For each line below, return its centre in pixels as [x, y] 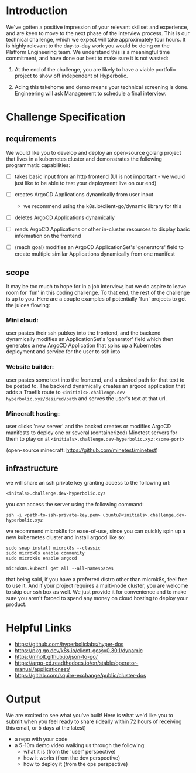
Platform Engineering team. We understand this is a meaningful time [88, 52]
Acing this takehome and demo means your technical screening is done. [102, 87]
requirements [31, 139]
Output [23, 699]
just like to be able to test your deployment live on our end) [85, 183]
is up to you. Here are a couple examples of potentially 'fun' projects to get [96, 299]
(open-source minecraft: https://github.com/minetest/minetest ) [82, 450]
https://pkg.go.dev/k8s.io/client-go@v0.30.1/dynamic [79, 650]
